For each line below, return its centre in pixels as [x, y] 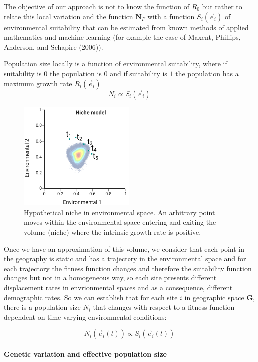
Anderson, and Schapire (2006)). [54, 46]
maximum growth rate [38, 83]
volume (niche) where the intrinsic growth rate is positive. [113, 231]
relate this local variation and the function [69, 16]
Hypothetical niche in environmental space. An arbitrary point [120, 212]
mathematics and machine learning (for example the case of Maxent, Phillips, [122, 37]
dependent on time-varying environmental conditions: [85, 317]
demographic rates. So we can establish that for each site [91, 297]
